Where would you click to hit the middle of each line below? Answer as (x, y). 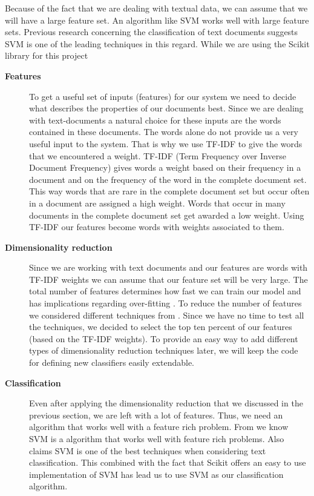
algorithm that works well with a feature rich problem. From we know (159, 427)
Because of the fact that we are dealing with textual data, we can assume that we (156, 8)
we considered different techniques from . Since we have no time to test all (167, 315)
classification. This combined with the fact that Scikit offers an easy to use (168, 462)
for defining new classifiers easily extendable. (112, 362)
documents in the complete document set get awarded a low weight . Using (167, 215)
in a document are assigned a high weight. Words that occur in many (157, 203)
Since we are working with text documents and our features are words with (168, 267)
